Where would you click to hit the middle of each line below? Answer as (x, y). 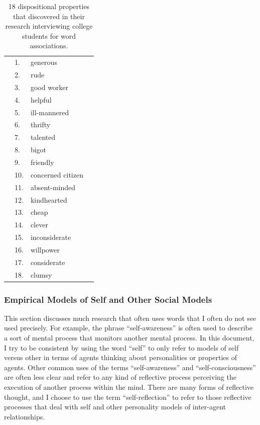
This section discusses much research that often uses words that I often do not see (130, 318)
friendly (42, 162)
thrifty (40, 124)
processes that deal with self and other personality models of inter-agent (115, 407)
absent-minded (53, 187)
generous (44, 62)
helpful (41, 99)
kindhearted (49, 199)
